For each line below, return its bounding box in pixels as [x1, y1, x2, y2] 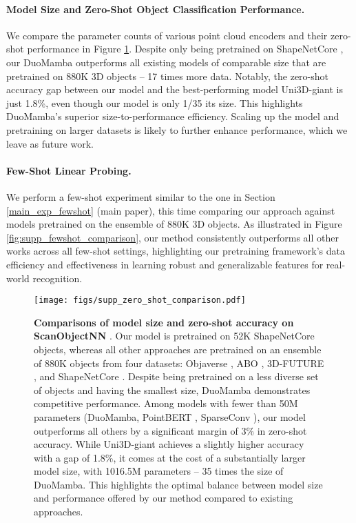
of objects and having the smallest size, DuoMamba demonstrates [34, 382, 311, 397]
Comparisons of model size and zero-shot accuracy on [34, 315, 294, 329]
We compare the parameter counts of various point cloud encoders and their [6, 28, 328, 42]
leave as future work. [6, 136, 94, 150]
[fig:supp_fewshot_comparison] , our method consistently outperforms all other [6, 230, 339, 244]
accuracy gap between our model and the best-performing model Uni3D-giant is [6, 82, 343, 97]
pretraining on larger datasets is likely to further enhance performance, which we [6, 122, 348, 137]
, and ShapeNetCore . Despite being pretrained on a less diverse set [34, 369, 319, 384]
